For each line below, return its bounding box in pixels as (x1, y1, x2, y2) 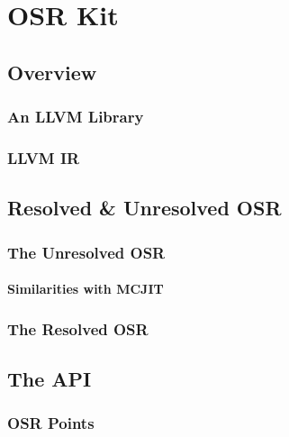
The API (7, 364, 92, 392)
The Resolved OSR (7, 317, 149, 340)
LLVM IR (7, 146, 80, 168)
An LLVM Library (7, 105, 144, 128)
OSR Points (7, 412, 95, 434)
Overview (7, 58, 97, 86)
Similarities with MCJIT (7, 279, 164, 298)
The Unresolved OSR (7, 241, 166, 263)
